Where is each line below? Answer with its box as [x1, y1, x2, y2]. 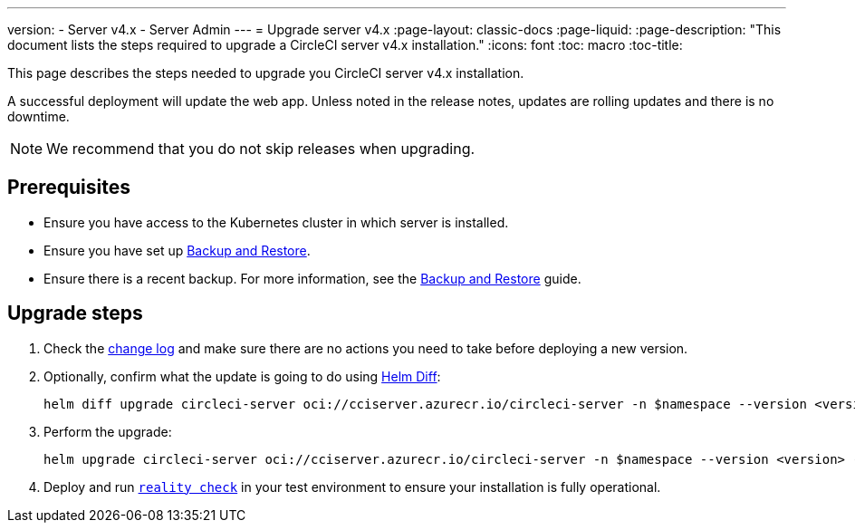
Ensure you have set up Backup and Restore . [43, 242, 311, 258]
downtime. [7, 109, 70, 124]
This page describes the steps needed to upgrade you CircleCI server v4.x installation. [7, 65, 524, 81]
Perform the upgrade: [43, 423, 172, 439]
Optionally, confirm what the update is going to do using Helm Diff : [43, 368, 441, 384]
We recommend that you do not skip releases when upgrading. [46, 140, 476, 158]
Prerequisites [7, 176, 130, 199]
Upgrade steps [7, 302, 143, 325]
